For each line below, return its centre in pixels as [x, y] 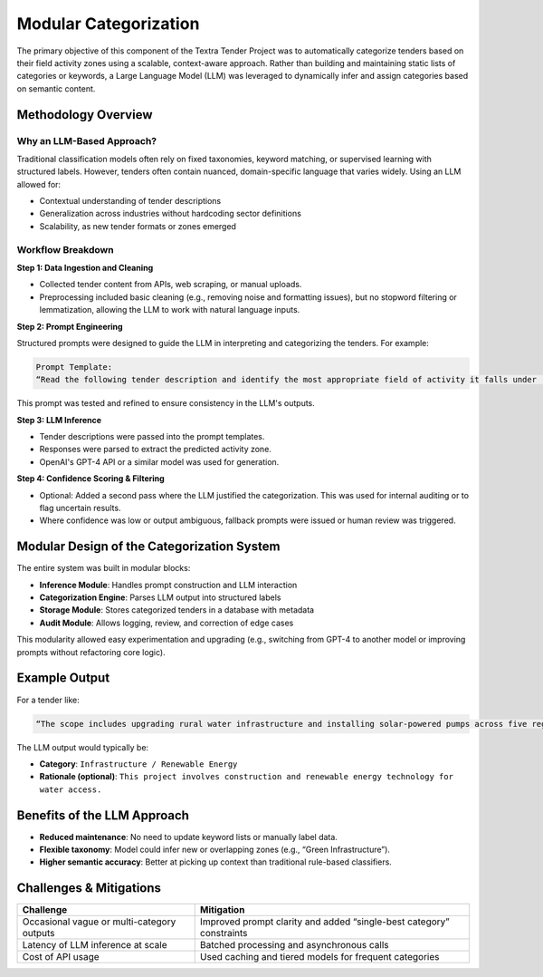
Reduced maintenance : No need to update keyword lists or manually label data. [189, 837]
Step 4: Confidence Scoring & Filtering [90, 479]
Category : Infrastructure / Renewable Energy [138, 764]
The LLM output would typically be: [83, 747]
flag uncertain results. [80, 508]
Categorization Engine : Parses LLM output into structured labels [160, 597]
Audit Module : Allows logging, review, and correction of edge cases [167, 623]
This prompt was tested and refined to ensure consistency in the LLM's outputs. [166, 403]
